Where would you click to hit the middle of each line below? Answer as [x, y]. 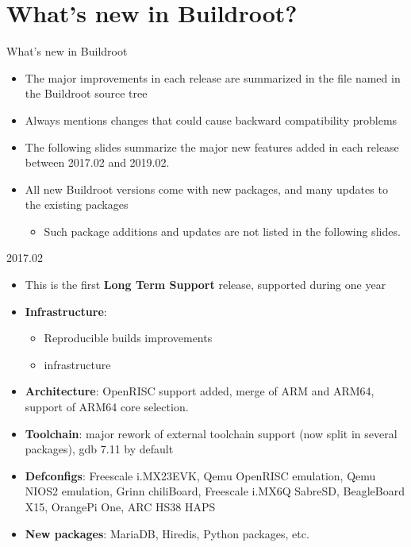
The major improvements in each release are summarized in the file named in [213, 77]
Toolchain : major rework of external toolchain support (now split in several [211, 433]
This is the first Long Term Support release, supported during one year [205, 285]
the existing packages [77, 204]
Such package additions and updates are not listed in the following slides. [222, 231]
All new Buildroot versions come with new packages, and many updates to [206, 189]
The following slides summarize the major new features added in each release [212, 146]
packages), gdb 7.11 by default [99, 449]
